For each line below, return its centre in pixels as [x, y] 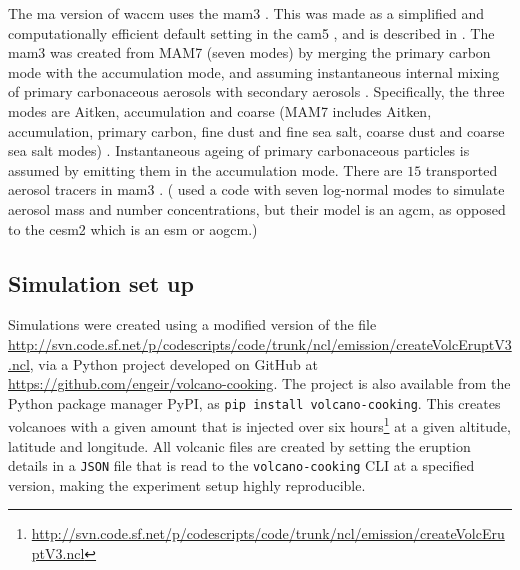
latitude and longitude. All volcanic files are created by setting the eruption [239, 445]
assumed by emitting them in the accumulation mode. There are [205, 169]
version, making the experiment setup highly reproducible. [187, 484]
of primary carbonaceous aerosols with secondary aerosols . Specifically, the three [256, 91]
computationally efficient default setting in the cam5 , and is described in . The [251, 32]
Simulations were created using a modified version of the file [192, 324]
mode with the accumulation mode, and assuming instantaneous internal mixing [254, 71]
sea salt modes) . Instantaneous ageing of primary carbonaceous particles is [239, 150]
